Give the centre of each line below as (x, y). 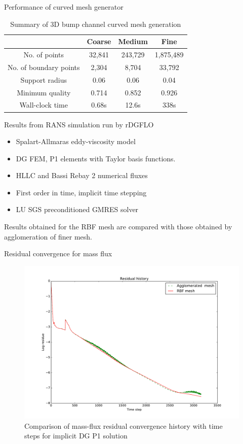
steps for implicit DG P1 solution (76, 436)
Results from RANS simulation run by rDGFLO (79, 124)
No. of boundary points (44, 67)
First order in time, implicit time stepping (81, 192)
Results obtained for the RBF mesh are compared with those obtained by (118, 227)
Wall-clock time (44, 105)
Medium (133, 41)
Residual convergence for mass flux (58, 253)
